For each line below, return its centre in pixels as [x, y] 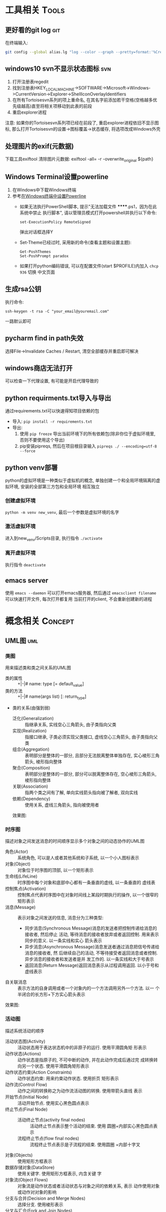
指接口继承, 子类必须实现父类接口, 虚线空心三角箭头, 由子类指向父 [91, 737]
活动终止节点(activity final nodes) [51, 1120]
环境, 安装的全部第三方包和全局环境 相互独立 [54, 486]
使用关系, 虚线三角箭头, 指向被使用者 [62, 805]
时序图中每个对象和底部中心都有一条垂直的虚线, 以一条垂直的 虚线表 [86, 883]
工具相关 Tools [35, 10]
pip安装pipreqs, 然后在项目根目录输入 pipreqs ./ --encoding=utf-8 [88, 446]
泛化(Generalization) [33, 718]
